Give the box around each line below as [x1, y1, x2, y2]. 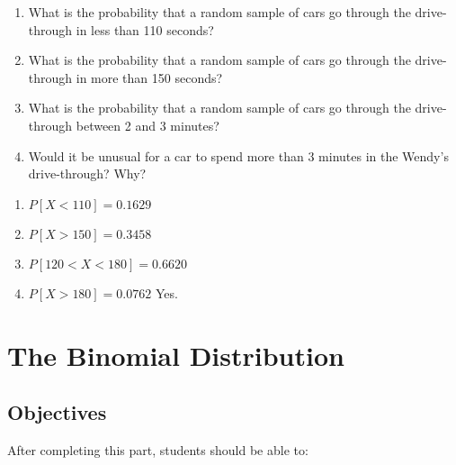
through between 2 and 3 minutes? [28, 115, 219, 134]
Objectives [7, 398, 107, 426]
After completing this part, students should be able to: [7, 440, 308, 459]
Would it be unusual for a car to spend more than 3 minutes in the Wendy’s [28, 146, 449, 165]
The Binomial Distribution [7, 336, 344, 373]
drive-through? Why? [28, 164, 147, 183]
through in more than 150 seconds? [28, 68, 223, 87]
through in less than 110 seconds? [28, 20, 214, 39]
